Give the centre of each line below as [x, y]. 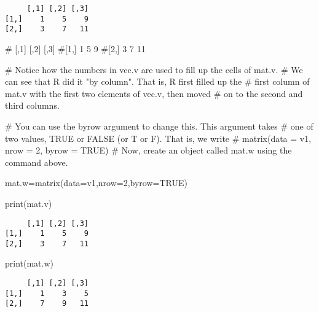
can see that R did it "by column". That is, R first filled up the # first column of [157, 81]
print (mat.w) [30, 263]
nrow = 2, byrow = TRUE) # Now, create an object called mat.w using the [148, 150]
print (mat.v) [29, 203]
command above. [37, 162]
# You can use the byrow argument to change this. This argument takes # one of [159, 126]
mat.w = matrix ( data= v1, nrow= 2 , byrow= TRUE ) [96, 183]
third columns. [32, 105]
